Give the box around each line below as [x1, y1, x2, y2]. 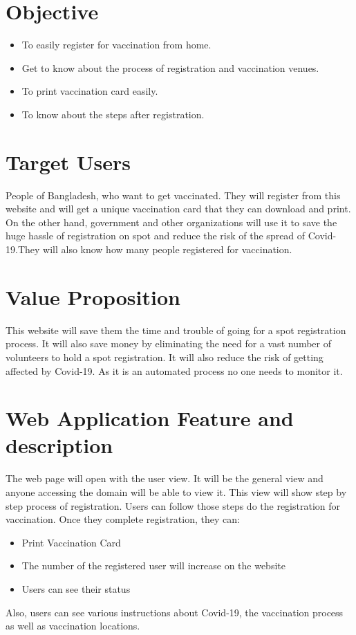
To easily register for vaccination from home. [21, 37, 212, 52]
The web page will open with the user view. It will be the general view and [6, 471, 324, 486]
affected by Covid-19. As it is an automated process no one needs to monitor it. [6, 363, 343, 378]
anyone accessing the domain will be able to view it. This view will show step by [6, 485, 347, 499]
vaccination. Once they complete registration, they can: [6, 512, 240, 526]
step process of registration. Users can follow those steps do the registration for [6, 498, 341, 513]
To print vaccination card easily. [21, 84, 158, 98]
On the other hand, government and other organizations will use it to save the [6, 214, 337, 229]
